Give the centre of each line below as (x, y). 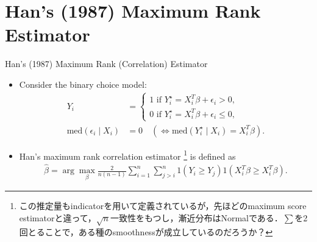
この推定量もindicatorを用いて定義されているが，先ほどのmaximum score (163, 206)
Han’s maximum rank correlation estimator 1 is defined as (127, 155)
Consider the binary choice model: (83, 84)
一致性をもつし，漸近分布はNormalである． (196, 217)
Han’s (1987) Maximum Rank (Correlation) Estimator (106, 64)
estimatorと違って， (58, 217)
